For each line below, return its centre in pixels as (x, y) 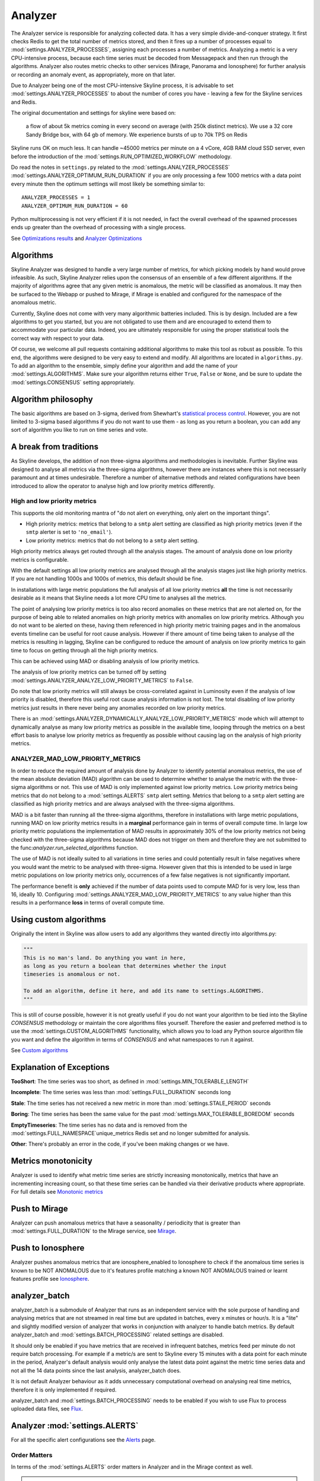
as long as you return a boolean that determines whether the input (125, 966)
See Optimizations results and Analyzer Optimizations (76, 238)
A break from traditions (55, 447)
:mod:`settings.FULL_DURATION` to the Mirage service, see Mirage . (94, 1231)
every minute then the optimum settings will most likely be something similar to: (108, 184)
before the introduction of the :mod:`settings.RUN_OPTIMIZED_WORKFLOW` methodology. (121, 156)
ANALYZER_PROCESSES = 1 (56, 198)
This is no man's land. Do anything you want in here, (105, 958)
